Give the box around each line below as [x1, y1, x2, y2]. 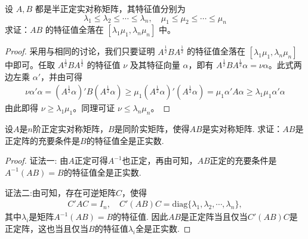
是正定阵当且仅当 [180, 210, 248, 223]
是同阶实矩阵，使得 [114, 122, 190, 135]
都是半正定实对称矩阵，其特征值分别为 [35, 2, 186, 14]
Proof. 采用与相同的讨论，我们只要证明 [5, 45, 155, 57]
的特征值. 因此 [113, 210, 168, 223]
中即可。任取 [5, 59, 55, 71]
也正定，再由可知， [122, 154, 198, 167]
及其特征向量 [130, 59, 180, 71]
